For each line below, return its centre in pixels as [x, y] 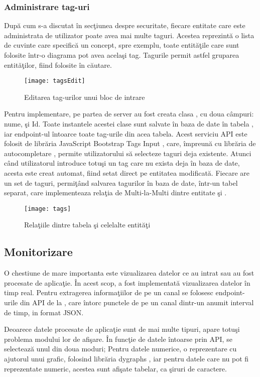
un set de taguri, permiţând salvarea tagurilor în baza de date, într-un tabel [121, 182]
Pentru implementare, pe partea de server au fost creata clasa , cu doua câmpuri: [129, 114]
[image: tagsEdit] [55, 81]
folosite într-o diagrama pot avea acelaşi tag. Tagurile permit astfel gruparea [122, 55]
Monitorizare [38, 252]
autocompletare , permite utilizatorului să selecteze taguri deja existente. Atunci [128, 153]
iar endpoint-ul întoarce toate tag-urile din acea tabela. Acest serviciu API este [126, 133]
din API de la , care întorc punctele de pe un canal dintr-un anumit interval [137, 302]
